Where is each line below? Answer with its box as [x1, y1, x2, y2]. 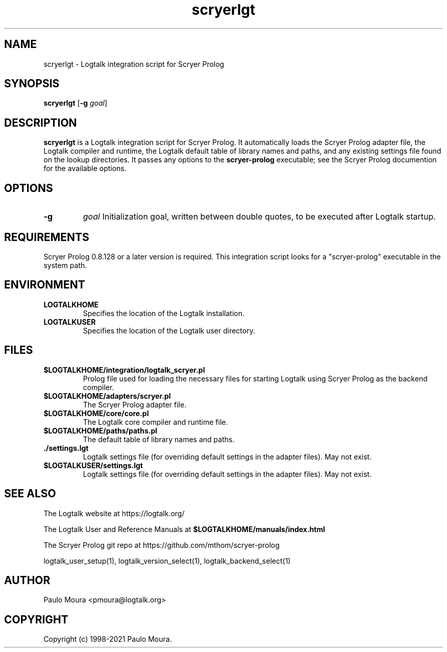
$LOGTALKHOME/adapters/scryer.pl [43, 391, 171, 400]
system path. [43, 260, 87, 270]
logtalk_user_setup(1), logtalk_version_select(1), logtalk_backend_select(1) [43, 556, 291, 565]
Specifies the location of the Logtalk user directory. [83, 326, 255, 335]
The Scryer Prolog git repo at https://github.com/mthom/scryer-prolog [43, 540, 280, 549]
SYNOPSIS [4, 77, 60, 90]
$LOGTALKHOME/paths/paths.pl [43, 426, 158, 435]
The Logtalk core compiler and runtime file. [83, 417, 228, 426]
